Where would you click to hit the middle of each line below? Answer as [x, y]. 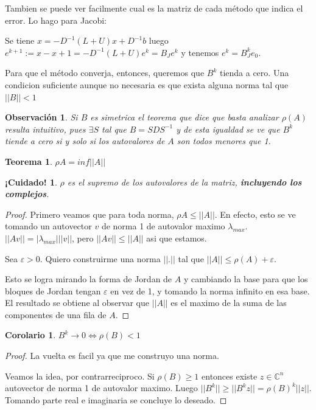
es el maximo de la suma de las [229, 303]
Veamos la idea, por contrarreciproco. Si [80, 376]
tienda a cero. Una [254, 73]
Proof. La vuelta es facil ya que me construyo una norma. [112, 356]
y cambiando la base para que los [246, 279]
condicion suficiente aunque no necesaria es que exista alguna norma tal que [147, 84]
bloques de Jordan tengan [53, 290]
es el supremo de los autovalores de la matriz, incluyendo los [184, 182]
